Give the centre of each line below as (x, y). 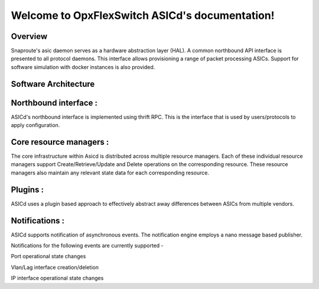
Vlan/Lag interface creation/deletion (55, 267)
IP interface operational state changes (57, 278)
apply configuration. (35, 125)
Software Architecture (53, 84)
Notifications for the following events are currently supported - (87, 246)
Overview (29, 36)
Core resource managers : (60, 142)
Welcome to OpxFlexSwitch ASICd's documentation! (143, 15)
